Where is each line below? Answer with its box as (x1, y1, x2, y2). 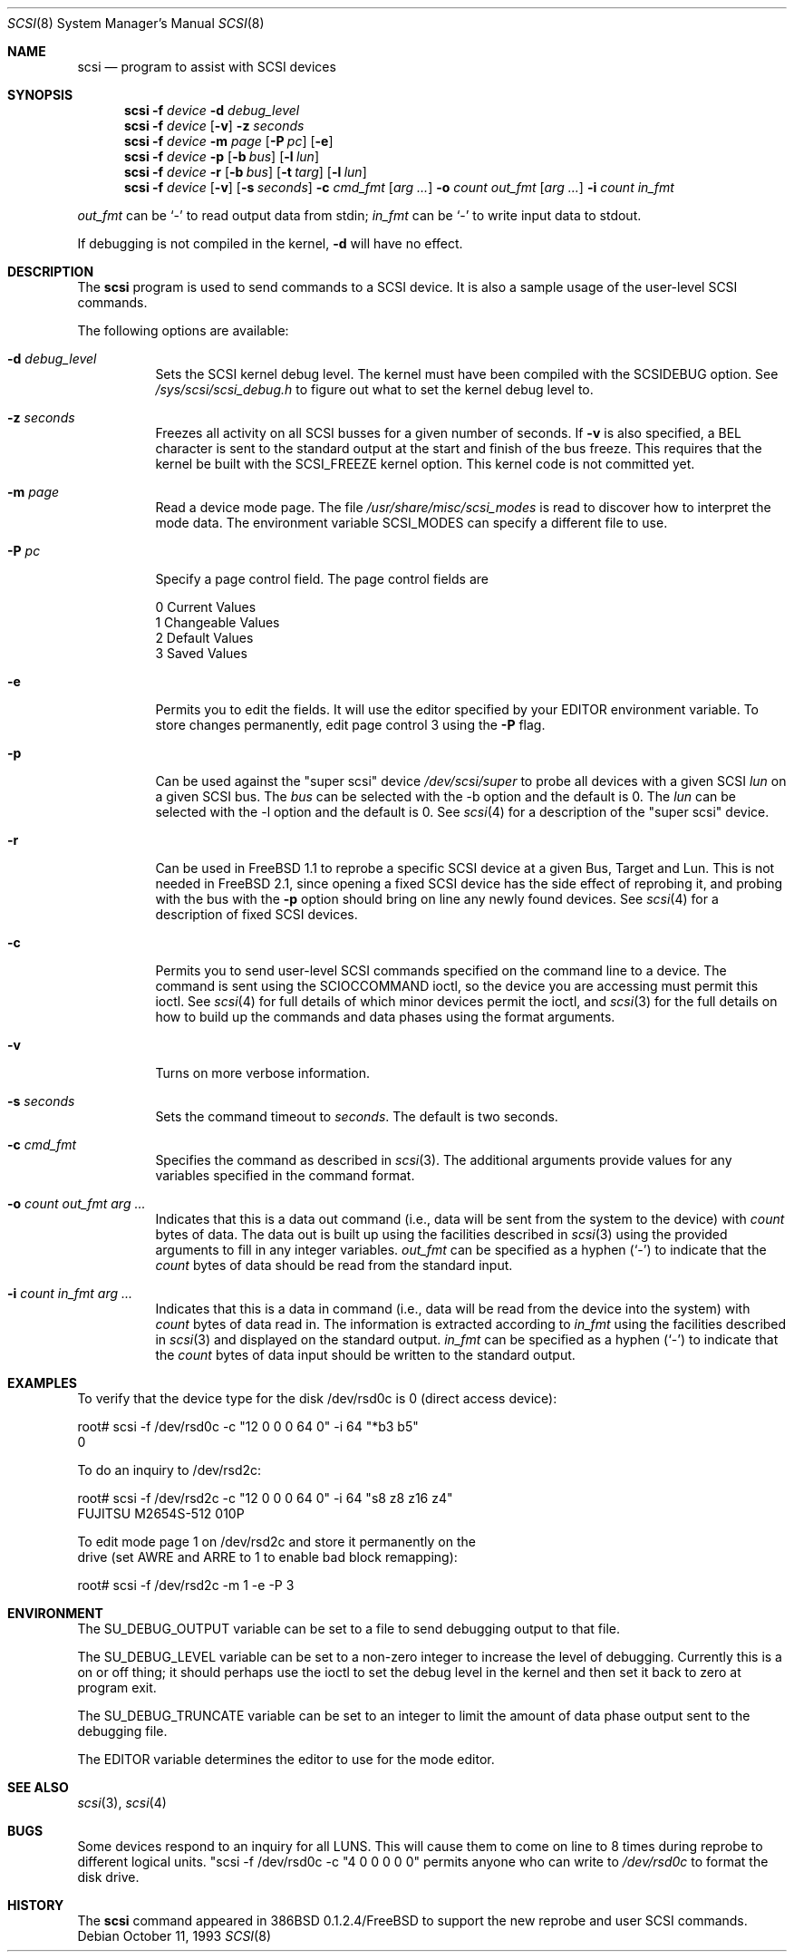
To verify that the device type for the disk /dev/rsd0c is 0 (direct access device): (77, 1391, 557, 1406)
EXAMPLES (7, 1375, 77, 1391)
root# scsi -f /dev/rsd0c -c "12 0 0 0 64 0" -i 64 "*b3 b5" (77, 1419, 419, 1434)
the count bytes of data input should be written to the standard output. (155, 1347, 576, 1363)
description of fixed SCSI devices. (155, 907, 358, 922)
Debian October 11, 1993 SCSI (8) (77, 1928, 271, 1944)
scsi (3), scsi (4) (77, 1795, 167, 1810)
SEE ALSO (7, 1780, 69, 1795)
